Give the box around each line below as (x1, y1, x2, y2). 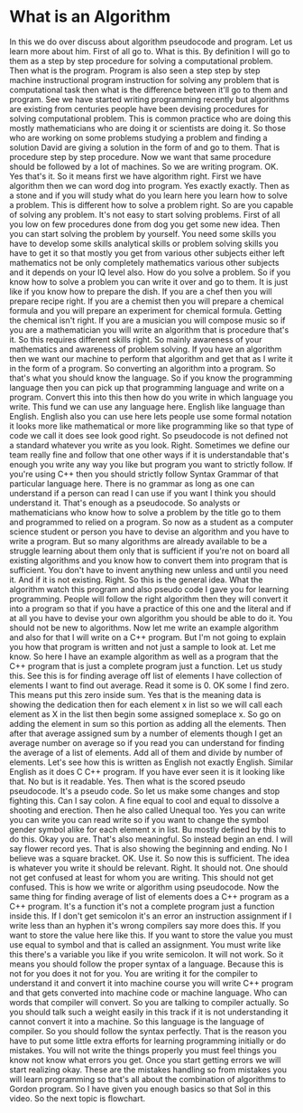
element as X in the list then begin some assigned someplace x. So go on (9, 708, 281, 720)
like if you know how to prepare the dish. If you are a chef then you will (9, 286, 272, 297)
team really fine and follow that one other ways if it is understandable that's (9, 449, 289, 460)
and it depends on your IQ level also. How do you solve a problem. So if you (9, 267, 291, 278)
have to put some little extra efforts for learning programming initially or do (9, 1035, 287, 1046)
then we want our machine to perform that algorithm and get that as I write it (9, 353, 293, 363)
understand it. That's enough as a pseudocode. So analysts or (9, 497, 241, 508)
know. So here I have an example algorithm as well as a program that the (9, 651, 279, 662)
